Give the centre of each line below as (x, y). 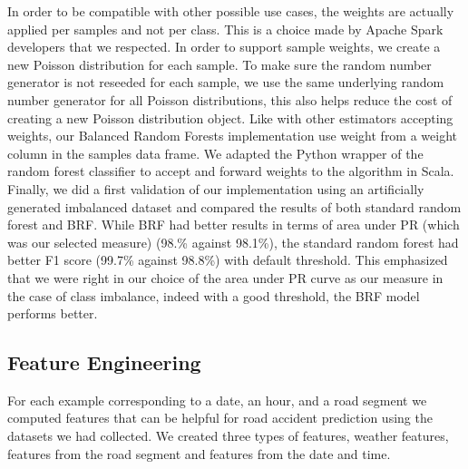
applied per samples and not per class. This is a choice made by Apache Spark (225, 29)
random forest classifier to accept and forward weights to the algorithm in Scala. (231, 171)
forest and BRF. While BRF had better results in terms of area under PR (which (234, 225)
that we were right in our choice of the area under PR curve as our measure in (225, 277)
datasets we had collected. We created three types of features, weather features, (228, 436)
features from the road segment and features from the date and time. (199, 453)
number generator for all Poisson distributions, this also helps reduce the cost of (230, 99)
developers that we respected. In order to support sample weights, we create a (224, 47)
